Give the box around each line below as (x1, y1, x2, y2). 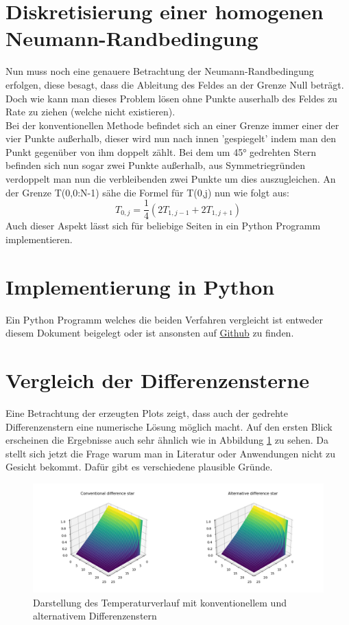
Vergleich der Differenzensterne (5, 366, 310, 394)
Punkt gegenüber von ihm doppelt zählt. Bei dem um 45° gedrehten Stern (5, 144, 316, 159)
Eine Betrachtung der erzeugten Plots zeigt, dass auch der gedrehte (5, 405, 289, 420)
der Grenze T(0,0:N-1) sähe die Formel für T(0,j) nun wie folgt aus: (5, 185, 289, 199)
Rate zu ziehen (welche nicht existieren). (5, 104, 176, 119)
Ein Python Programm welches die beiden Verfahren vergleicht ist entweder (5, 312, 323, 326)
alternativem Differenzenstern (33, 609, 157, 623)
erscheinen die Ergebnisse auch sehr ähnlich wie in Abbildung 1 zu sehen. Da (5, 433, 329, 447)
